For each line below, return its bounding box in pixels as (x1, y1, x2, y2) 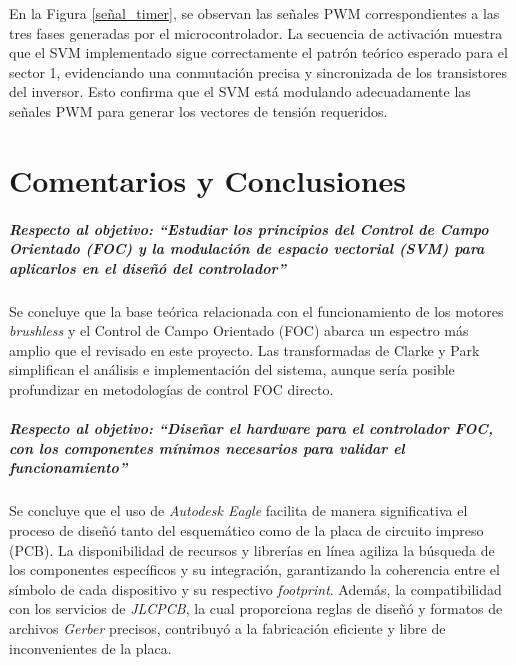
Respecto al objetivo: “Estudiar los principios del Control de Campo (9, 218, 489, 239)
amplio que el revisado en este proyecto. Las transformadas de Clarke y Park (9, 339, 480, 360)
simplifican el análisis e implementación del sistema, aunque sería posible (9, 359, 455, 380)
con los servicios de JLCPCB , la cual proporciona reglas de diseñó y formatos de (9, 598, 503, 619)
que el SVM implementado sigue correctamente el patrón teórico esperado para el (9, 42, 508, 63)
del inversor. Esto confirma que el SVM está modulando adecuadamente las (9, 81, 471, 102)
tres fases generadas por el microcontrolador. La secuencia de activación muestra (9, 22, 503, 43)
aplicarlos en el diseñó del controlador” (9, 257, 286, 278)
